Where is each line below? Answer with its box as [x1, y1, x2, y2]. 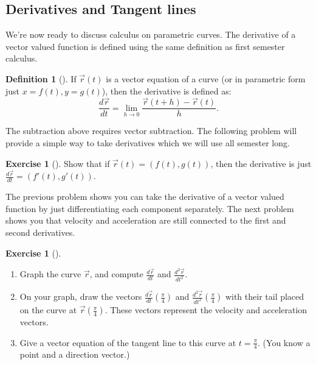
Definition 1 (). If [5, 72, 77, 85]
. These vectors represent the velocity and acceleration [105, 303, 307, 316]
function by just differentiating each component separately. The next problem [5, 202, 294, 214]
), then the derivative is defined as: [101, 84, 232, 97]
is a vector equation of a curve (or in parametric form [106, 72, 306, 85]
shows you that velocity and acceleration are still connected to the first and [5, 214, 286, 227]
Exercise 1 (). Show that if [5, 157, 110, 169]
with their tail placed [225, 290, 304, 303]
